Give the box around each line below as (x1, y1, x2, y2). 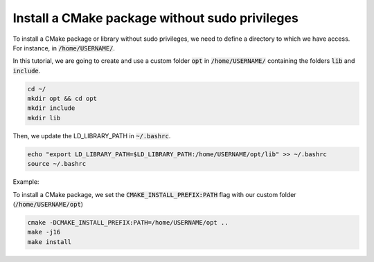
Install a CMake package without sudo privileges (12, 10, 299, 26)
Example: (12, 178, 39, 186)
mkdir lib (27, 114, 61, 122)
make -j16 (27, 228, 61, 236)
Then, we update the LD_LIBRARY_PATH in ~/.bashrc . (12, 131, 171, 140)
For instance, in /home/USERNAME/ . (12, 44, 116, 52)
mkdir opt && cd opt (27, 95, 97, 103)
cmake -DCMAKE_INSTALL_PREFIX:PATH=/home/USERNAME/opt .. (27, 218, 229, 226)
